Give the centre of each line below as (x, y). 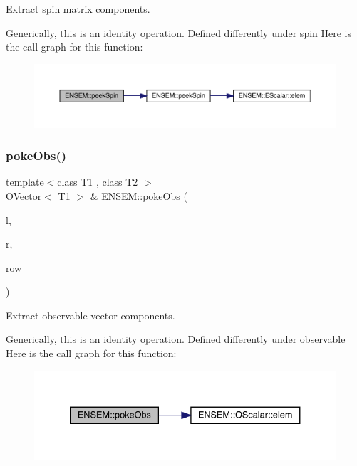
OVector (24, 195)
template (25, 182)
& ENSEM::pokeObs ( (139, 195)
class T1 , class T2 (98, 182)
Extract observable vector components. (90, 315)
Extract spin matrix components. (78, 9)
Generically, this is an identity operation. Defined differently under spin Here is (178, 32)
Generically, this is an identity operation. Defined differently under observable (176, 339)
